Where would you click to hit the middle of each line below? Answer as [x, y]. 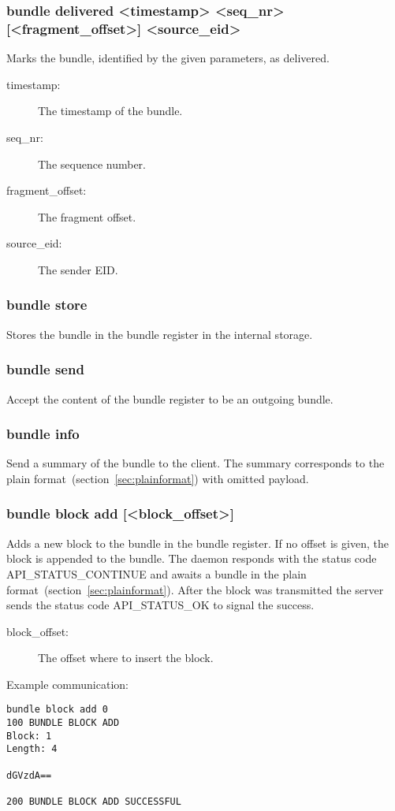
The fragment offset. [87, 216]
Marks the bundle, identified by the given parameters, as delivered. [168, 58]
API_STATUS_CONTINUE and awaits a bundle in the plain [157, 573]
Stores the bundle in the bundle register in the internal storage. [160, 334]
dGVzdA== [29, 775]
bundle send [45, 369]
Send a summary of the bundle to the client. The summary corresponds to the [196, 463]
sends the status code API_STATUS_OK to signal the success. [160, 605]
